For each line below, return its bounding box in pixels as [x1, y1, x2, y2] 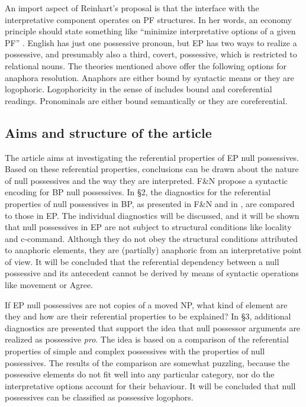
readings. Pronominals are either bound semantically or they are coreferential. [5, 94, 288, 106]
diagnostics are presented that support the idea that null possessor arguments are [5, 321, 301, 334]
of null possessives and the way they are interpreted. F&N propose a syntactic [5, 174, 288, 186]
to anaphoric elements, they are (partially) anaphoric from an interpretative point [5, 244, 302, 256]
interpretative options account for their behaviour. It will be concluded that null [5, 379, 296, 392]
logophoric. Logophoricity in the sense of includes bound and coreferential [5, 83, 272, 95]
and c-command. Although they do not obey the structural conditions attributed [5, 232, 298, 244]
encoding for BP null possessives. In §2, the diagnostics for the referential [5, 186, 271, 198]
